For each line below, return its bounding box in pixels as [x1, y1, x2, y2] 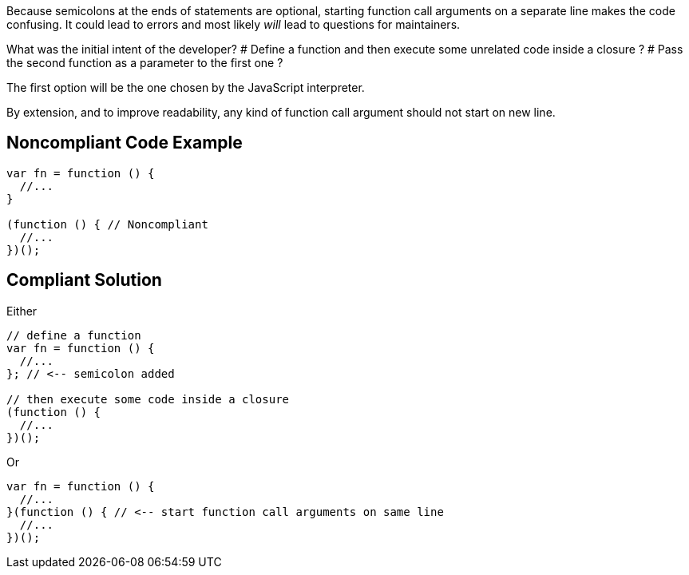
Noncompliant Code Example [6, 133, 243, 153]
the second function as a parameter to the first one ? [6, 56, 283, 69]
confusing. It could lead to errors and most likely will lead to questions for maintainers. [6, 18, 461, 31]
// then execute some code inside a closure [6, 392, 290, 406]
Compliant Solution [6, 270, 162, 291]
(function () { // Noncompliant [6, 217, 208, 231]
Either [6, 303, 38, 318]
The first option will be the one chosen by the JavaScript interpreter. [6, 81, 365, 94]
